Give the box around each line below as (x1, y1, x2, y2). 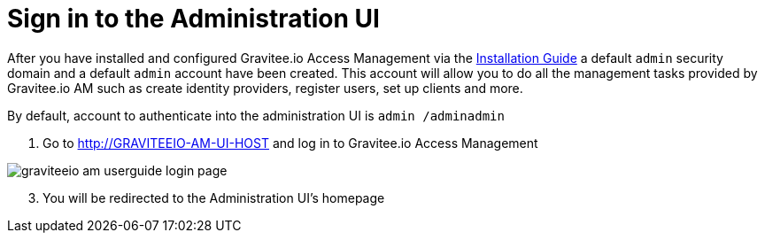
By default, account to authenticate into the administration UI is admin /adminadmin (7, 107, 505, 123)
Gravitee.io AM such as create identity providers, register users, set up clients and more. (7, 80, 523, 96)
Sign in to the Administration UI (7, 4, 380, 34)
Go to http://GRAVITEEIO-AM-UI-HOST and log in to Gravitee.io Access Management (42, 135, 538, 151)
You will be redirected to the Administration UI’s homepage (42, 190, 385, 205)
